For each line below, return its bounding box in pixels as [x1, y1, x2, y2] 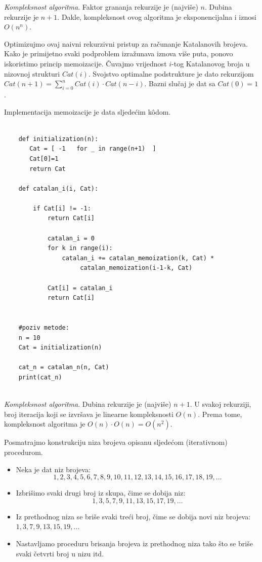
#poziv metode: [18, 324, 69, 332]
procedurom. [4, 446, 43, 457]
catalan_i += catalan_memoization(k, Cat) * [62, 254, 214, 262]
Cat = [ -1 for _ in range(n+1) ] [29, 145, 156, 153]
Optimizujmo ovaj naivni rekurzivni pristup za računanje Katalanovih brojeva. [4, 38, 248, 49]
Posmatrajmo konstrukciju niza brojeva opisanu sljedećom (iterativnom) [4, 437, 228, 447]
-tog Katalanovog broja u [171, 58, 250, 68]
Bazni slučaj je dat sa [149, 78, 215, 89]
